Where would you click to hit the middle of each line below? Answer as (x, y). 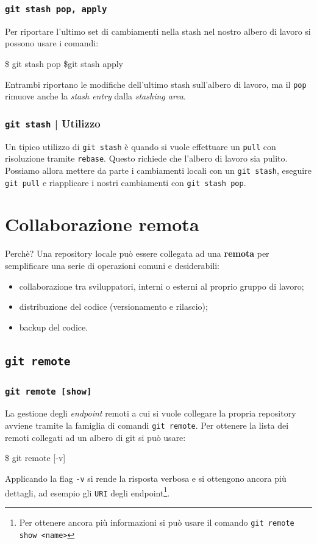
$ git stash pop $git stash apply (64, 63)
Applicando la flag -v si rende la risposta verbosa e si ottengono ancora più (146, 478)
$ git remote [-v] (35, 458)
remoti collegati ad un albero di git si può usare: (95, 437)
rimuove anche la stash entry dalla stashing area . (95, 96)
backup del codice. (54, 327)
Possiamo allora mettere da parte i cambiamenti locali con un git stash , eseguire (158, 170)
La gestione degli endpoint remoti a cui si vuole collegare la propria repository (151, 413)
